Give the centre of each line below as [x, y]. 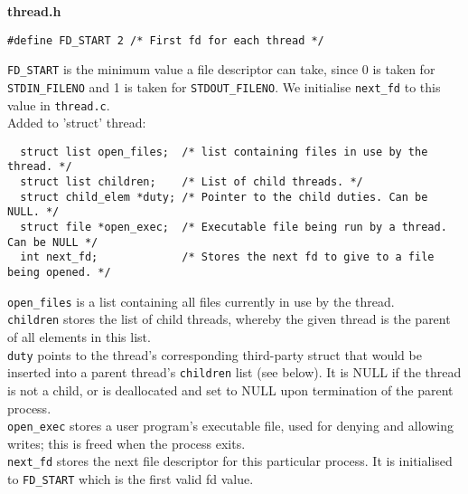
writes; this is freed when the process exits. [126, 443]
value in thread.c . [59, 104]
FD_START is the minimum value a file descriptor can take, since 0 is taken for [221, 69]
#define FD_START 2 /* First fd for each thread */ [166, 40]
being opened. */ [59, 273]
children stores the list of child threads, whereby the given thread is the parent [229, 319]
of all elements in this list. [79, 337]
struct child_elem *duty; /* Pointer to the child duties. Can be [224, 197]
